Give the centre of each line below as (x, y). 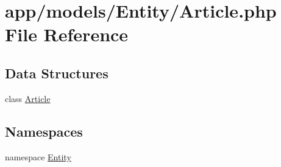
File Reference (67, 34)
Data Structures (57, 73)
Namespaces (44, 131)
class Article (28, 98)
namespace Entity (38, 156)
